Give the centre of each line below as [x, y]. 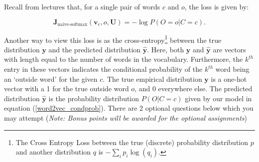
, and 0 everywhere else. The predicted [194, 88]
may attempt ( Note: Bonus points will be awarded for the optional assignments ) [126, 118]
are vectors [229, 49]
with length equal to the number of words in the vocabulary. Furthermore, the [124, 59]
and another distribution [53, 152]
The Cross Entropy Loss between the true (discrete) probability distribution [132, 142]
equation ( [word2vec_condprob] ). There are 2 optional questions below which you [129, 108]
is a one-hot [229, 79]
